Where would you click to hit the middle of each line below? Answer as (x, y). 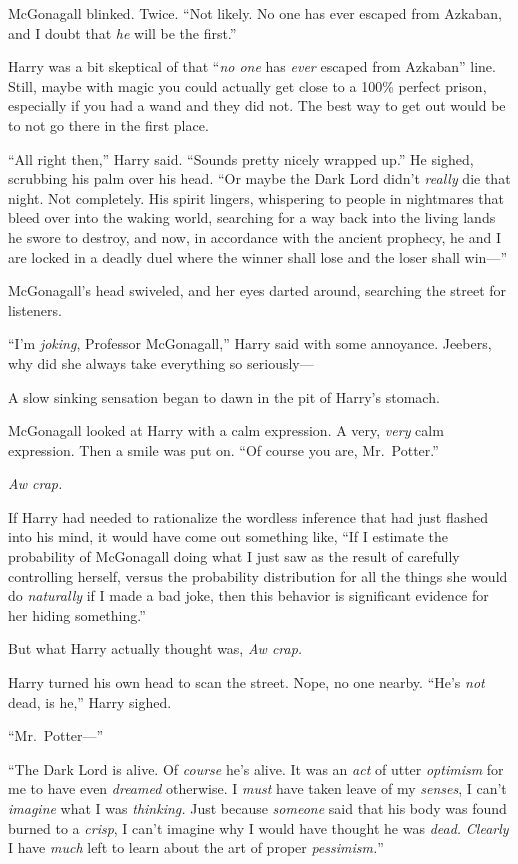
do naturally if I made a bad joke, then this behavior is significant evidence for (248, 595)
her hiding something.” (77, 614)
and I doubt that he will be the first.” (122, 32)
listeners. (35, 309)
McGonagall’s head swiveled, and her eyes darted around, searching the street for (257, 290)
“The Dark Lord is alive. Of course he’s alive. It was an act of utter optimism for (256, 768)
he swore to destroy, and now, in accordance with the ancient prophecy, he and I (255, 236)
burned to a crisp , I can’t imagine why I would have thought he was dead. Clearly (258, 827)
